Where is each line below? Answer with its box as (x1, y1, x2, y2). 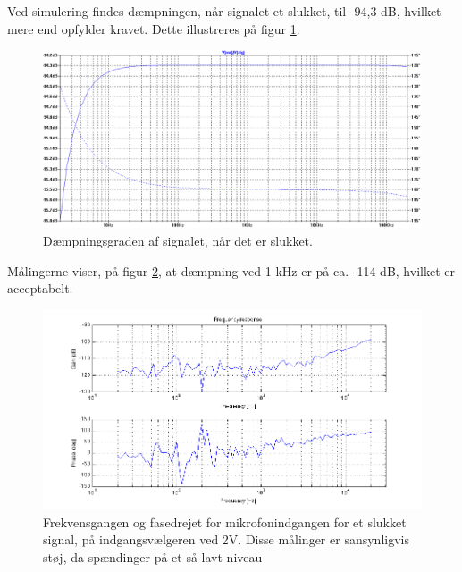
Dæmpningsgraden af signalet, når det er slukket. (43, 231, 313, 249)
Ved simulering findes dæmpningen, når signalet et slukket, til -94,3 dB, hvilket (7, 2, 441, 20)
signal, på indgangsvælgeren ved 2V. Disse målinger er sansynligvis (43, 530, 409, 549)
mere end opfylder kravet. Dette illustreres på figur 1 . (7, 19, 300, 38)
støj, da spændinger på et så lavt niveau (43, 547, 263, 566)
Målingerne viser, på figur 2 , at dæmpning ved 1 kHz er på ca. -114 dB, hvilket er (7, 261, 455, 280)
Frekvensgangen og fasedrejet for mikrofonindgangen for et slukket (43, 512, 407, 531)
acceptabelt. (7, 279, 73, 298)
